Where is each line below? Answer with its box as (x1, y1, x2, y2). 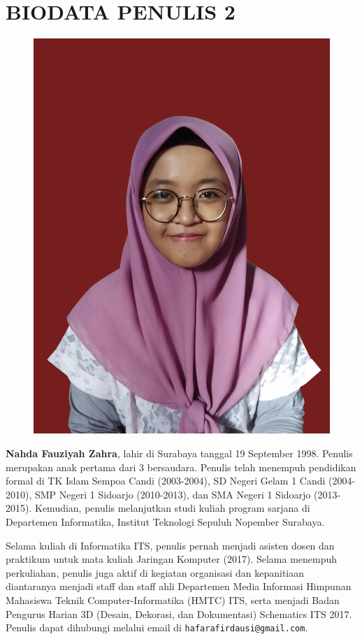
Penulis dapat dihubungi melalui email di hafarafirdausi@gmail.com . (6, 620, 308, 635)
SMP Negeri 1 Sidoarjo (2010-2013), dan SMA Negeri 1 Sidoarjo (34, 487, 311, 501)
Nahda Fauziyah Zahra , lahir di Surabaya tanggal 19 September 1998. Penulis (6, 446, 353, 461)
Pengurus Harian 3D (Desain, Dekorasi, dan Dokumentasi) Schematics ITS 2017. (6, 606, 352, 621)
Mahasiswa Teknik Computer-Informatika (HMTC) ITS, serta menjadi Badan (6, 592, 340, 607)
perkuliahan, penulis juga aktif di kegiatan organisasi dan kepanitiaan (6, 565, 305, 580)
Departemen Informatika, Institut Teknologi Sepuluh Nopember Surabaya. (6, 515, 325, 529)
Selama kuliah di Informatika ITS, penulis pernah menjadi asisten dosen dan (6, 538, 335, 552)
